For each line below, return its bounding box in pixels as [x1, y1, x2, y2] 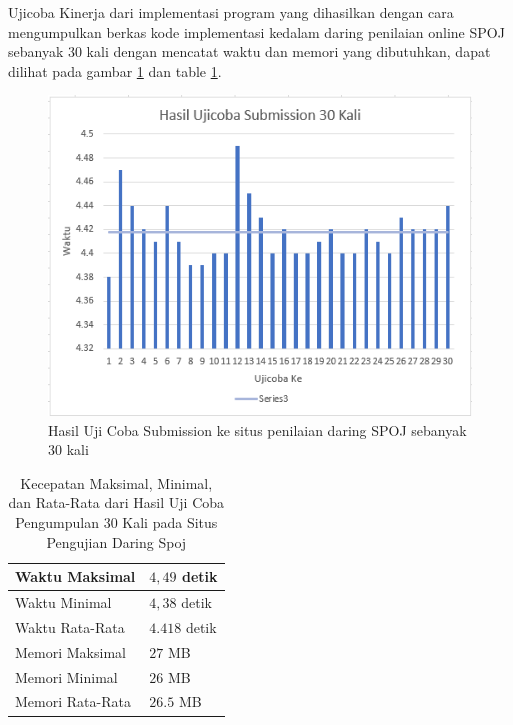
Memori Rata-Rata [15, 691, 131, 712]
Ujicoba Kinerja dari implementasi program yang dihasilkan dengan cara [8, 2, 454, 22]
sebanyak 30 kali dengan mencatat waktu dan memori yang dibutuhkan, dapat [8, 41, 491, 62]
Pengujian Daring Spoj [46, 531, 187, 552]
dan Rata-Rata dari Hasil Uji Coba [8, 492, 225, 513]
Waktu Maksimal [15, 566, 136, 587]
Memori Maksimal [15, 641, 126, 662]
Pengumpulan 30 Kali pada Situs [15, 512, 218, 533]
